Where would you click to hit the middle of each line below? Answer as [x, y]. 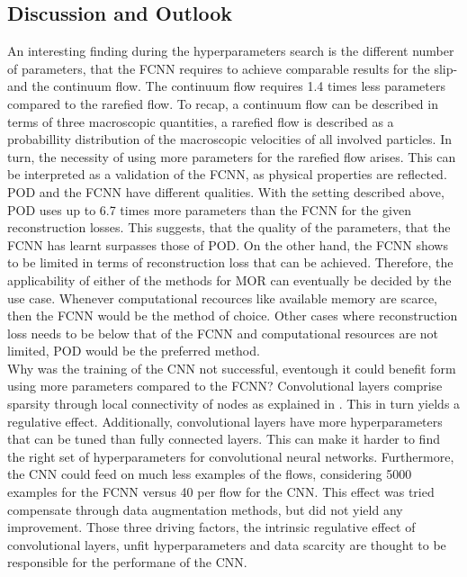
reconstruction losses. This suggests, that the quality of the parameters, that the [229, 227]
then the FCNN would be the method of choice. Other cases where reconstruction [233, 316]
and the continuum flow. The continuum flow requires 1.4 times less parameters [227, 86]
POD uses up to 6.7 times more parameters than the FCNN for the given [210, 209]
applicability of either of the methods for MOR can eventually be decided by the [229, 279]
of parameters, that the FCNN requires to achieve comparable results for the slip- [233, 68]
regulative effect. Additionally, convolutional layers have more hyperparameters [225, 421]
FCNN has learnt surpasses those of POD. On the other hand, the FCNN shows [228, 244]
